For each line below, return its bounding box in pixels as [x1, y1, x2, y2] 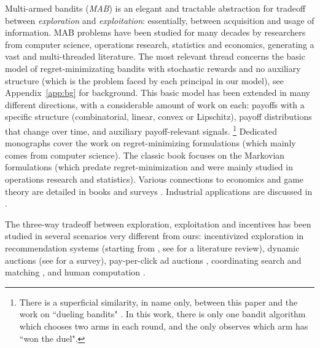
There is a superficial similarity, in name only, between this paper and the [19, 295, 298, 308]
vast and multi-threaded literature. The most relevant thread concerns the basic [5, 50, 305, 63]
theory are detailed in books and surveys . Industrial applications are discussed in [5, 184, 313, 197]
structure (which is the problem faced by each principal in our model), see [5, 74, 284, 87]
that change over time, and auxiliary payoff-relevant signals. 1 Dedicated [5, 122, 278, 137]
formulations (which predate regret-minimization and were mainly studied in [5, 160, 293, 173]
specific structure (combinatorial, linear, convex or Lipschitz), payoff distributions [5, 110, 312, 123]
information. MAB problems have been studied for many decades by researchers [5, 26, 306, 39]
